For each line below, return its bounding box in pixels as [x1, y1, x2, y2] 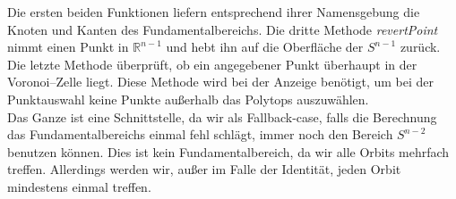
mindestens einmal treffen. [7, 177, 151, 195]
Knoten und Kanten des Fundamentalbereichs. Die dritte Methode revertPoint [7, 20, 438, 38]
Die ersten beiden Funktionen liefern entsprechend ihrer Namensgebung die [7, 3, 420, 21]
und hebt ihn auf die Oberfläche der [166, 37, 364, 56]
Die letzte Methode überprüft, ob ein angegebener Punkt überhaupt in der [7, 54, 417, 73]
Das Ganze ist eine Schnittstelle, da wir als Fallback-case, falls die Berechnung [7, 107, 437, 126]
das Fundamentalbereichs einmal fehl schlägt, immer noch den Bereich [7, 125, 393, 144]
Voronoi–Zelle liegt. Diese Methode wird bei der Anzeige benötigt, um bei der [7, 72, 434, 91]
